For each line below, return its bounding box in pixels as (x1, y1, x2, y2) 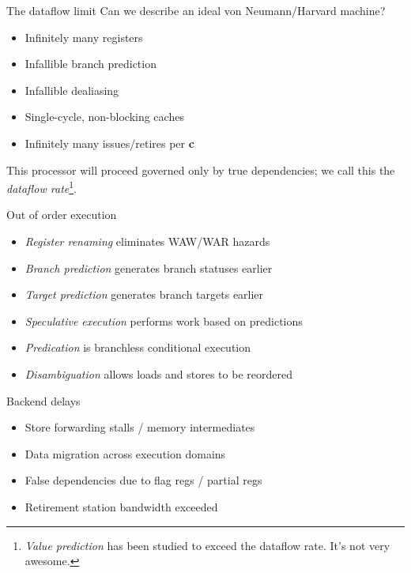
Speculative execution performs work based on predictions (25, 312, 303, 329)
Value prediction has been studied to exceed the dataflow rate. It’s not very (25, 537, 390, 553)
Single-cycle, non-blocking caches (25, 108, 184, 125)
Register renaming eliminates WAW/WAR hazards (25, 233, 270, 249)
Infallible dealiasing (25, 81, 119, 98)
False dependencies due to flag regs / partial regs (25, 472, 262, 488)
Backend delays (6, 392, 81, 409)
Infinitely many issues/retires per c (25, 134, 194, 151)
